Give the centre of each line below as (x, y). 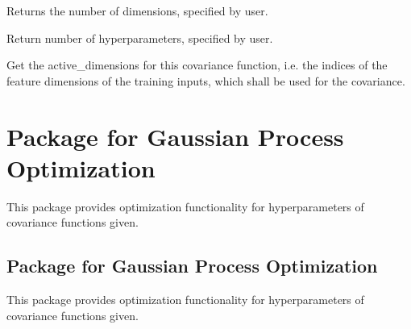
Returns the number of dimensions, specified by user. (137, 10)
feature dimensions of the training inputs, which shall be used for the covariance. (206, 80)
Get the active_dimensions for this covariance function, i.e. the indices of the (197, 65)
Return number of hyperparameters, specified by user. (140, 37)
